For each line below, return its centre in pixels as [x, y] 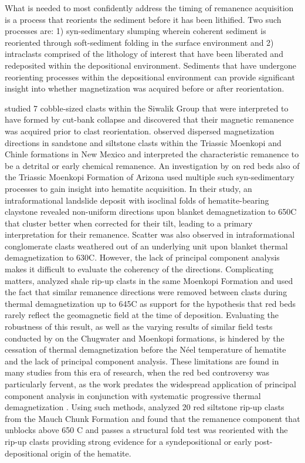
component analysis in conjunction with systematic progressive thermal [133, 395]
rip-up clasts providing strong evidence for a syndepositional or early [128, 441]
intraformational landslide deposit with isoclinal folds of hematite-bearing [137, 200]
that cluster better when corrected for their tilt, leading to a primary [129, 223]
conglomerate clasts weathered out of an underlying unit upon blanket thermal [146, 246]
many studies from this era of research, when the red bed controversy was [137, 372]
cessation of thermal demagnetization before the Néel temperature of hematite [145, 349]
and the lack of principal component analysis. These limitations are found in [142, 361]
